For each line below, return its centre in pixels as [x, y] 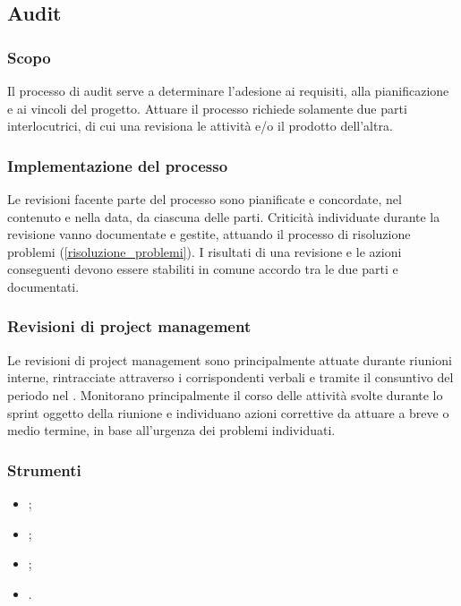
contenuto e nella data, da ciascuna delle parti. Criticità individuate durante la [224, 216]
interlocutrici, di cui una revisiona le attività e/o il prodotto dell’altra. [200, 126]
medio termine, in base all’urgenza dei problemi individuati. [171, 430]
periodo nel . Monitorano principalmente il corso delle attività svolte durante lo [225, 394]
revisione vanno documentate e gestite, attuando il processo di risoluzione [209, 234]
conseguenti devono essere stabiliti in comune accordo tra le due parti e [203, 269]
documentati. [43, 286]
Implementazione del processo [118, 165]
